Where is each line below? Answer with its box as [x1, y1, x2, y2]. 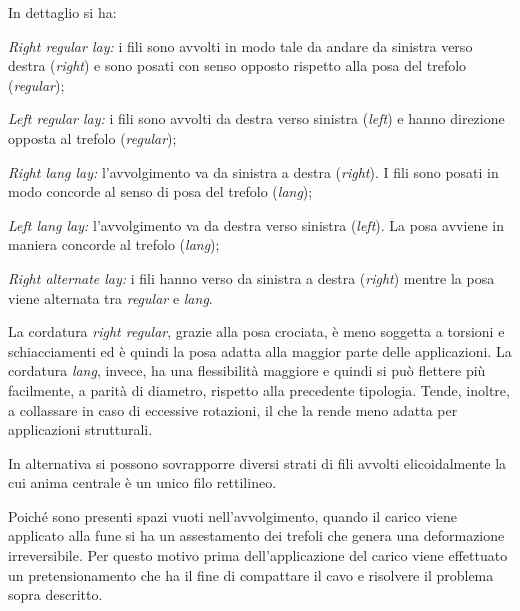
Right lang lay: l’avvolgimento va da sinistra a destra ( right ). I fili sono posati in [8, 161, 499, 182]
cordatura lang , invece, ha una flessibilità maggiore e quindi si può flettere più [8, 360, 486, 381]
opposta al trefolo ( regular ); [8, 127, 177, 148]
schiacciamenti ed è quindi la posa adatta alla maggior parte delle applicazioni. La [8, 340, 512, 361]
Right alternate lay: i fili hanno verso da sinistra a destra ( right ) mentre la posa [8, 267, 495, 288]
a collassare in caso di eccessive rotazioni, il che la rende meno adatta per [8, 399, 458, 420]
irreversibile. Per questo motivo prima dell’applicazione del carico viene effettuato [8, 545, 508, 566]
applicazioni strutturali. [8, 419, 153, 440]
